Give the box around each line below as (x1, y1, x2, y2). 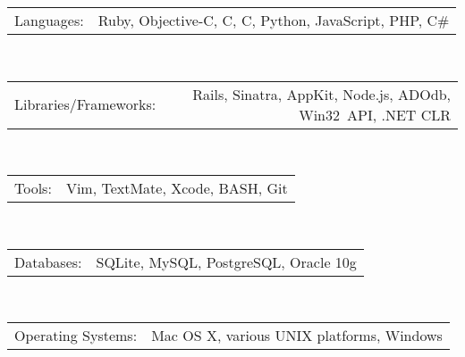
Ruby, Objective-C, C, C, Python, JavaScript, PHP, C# (97, 10, 450, 30)
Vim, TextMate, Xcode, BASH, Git (65, 178, 288, 199)
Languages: (14, 10, 84, 30)
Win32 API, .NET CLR (299, 104, 451, 125)
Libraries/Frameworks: (14, 94, 156, 115)
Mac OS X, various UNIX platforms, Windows (151, 325, 443, 346)
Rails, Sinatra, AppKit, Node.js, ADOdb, (192, 83, 451, 104)
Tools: (14, 178, 52, 199)
